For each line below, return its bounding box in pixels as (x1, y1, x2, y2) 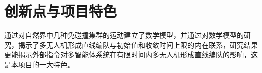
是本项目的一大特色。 (4, 59, 75, 69)
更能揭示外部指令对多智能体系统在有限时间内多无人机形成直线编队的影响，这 (4, 49, 258, 60)
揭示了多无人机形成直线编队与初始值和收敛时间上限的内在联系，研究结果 (18, 39, 258, 50)
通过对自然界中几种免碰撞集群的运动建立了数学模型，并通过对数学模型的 (4, 30, 244, 40)
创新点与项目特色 (4, 1, 117, 21)
